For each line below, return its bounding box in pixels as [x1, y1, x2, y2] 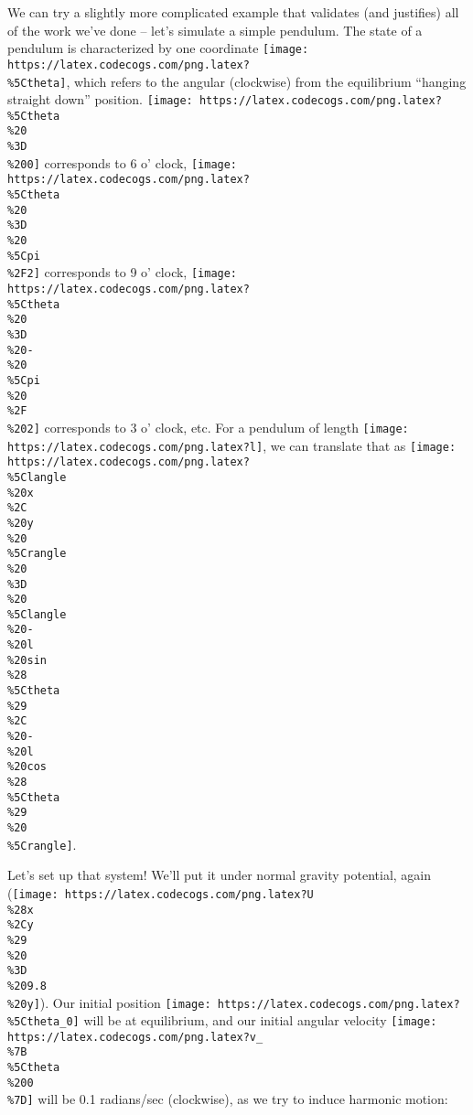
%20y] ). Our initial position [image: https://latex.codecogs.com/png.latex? [7, 992, 460, 1012]
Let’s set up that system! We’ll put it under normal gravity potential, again [7, 865, 432, 884]
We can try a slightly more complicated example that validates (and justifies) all [7, 3, 459, 21]
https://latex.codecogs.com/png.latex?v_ [7, 1030, 263, 1044]
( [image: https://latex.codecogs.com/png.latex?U [7, 883, 314, 902]
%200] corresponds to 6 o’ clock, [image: [7, 153, 238, 172]
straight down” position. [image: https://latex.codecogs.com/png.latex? [7, 90, 442, 109]
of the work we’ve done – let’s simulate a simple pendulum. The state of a [7, 20, 423, 39]
